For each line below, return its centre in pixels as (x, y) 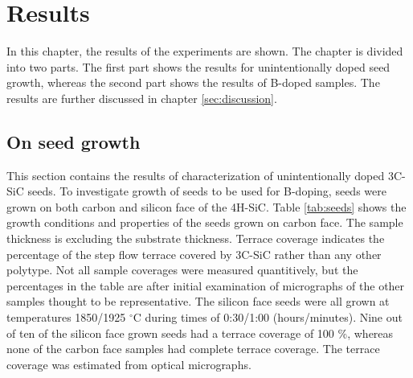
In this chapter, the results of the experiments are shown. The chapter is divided (205, 51)
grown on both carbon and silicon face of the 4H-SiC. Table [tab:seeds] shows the (206, 206)
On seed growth (74, 141)
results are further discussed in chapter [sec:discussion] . (142, 98)
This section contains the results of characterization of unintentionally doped (196, 175)
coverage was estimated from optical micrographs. (129, 364)
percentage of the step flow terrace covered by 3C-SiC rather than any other (194, 254)
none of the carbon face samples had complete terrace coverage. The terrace (193, 349)
